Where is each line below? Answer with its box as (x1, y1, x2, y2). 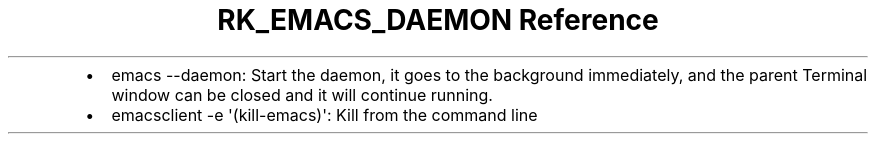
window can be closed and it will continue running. (111, 84, 493, 105)
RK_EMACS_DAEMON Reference (217, 3, 659, 37)
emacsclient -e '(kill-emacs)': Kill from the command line (111, 104, 538, 125)
